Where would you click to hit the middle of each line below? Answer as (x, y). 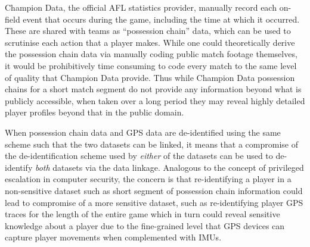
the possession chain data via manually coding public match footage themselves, (151, 54)
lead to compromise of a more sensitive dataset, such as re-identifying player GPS (154, 202)
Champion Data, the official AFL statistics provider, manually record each (141, 7)
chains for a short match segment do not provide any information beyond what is (153, 89)
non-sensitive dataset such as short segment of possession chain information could (154, 190)
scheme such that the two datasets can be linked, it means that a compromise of (151, 144)
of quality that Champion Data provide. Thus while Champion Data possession (150, 77)
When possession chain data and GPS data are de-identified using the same (143, 132)
